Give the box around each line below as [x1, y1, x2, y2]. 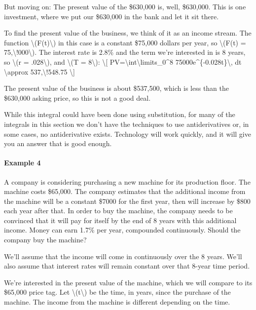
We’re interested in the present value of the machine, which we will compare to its [4, 277, 253, 287]
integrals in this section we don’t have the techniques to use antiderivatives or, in [4, 118, 249, 129]
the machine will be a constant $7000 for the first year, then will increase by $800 [4, 195, 251, 206]
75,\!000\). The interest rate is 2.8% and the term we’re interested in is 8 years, [4, 47, 246, 57]
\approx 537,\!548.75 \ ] [4, 66, 75, 77]
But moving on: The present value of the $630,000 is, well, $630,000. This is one [4, 1, 246, 11]
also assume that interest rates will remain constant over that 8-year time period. [4, 261, 250, 271]
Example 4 [4, 157, 41, 168]
